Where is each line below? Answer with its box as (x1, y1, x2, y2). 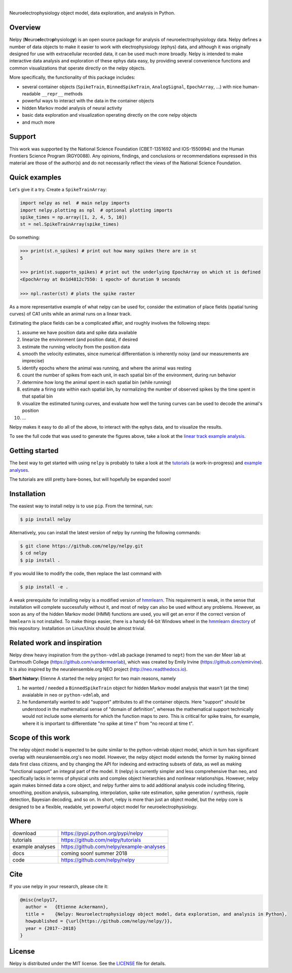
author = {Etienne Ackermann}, (25, 904, 108, 910)
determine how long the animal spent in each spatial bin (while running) (22, 379, 172, 385)
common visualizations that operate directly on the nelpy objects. (9, 65, 146, 71)
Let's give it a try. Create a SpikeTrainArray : (9, 187, 107, 193)
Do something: (9, 234, 40, 240)
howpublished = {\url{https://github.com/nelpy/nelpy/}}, (25, 918, 173, 924)
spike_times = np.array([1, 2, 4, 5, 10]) (20, 214, 127, 220)
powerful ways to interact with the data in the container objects (22, 98, 154, 104)
